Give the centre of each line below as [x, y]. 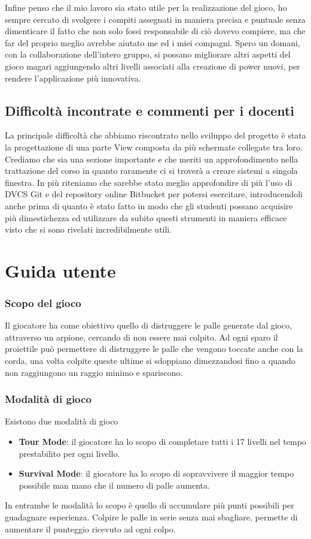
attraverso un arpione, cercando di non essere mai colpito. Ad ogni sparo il [141, 337]
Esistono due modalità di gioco [62, 421]
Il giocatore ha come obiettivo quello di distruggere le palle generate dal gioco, [149, 325]
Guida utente [60, 270]
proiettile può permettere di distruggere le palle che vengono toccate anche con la [154, 349]
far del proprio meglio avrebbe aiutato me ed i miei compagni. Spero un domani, [153, 42]
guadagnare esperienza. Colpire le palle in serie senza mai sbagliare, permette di [151, 517]
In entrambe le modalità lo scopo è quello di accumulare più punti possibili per [150, 505]
